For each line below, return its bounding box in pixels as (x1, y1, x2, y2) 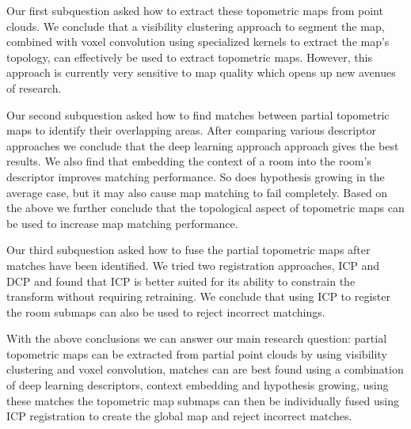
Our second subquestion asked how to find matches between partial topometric (6, 106, 390, 123)
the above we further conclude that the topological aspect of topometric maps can (6, 199, 405, 216)
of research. (6, 79, 62, 96)
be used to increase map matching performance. (6, 214, 238, 231)
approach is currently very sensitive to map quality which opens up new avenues (6, 64, 396, 81)
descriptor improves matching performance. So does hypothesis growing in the (6, 168, 385, 184)
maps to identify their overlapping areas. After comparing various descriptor (6, 122, 376, 139)
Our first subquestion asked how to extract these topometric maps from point (6, 2, 383, 18)
